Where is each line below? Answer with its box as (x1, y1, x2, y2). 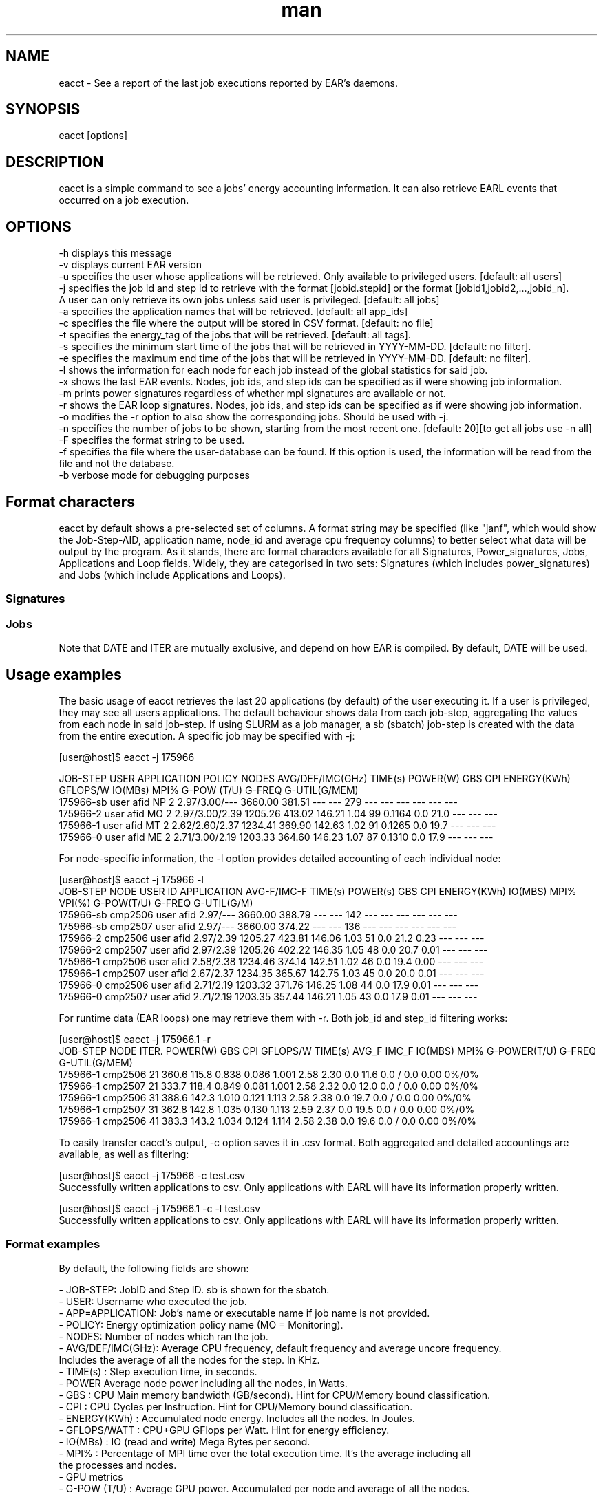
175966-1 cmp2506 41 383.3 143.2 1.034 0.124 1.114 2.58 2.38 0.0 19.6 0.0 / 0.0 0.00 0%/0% (59, 1115, 477, 1127)
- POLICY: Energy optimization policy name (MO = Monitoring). (59, 1318, 343, 1331)
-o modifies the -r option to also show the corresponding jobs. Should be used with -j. (59, 411, 449, 423)
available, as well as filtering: (59, 1148, 189, 1160)
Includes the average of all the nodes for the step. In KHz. (59, 1353, 320, 1366)
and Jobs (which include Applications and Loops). (59, 568, 286, 581)
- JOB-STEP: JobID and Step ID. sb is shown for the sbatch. (59, 1283, 330, 1295)
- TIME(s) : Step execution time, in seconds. (59, 1365, 257, 1377)
